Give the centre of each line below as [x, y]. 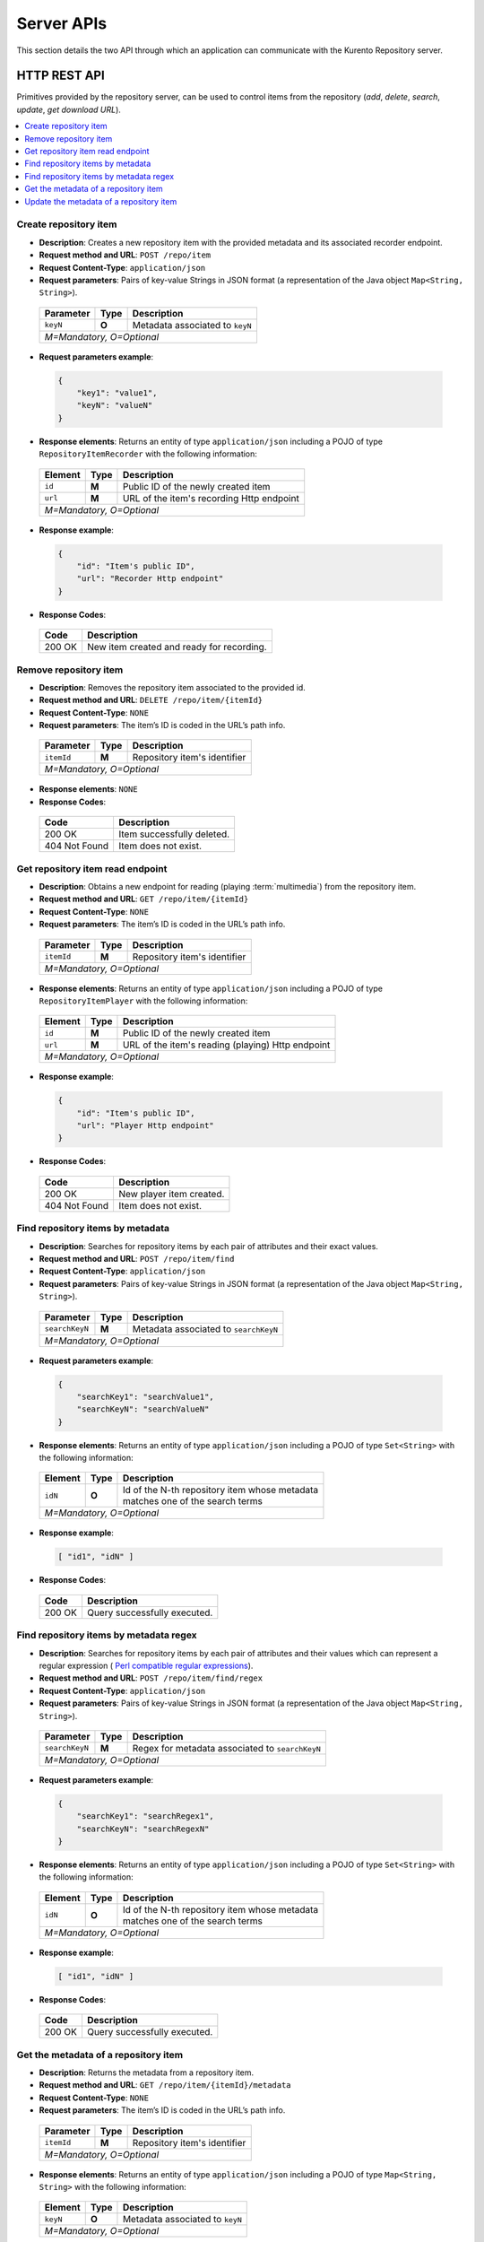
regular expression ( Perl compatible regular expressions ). [146, 1665]
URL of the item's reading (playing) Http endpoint [226, 1045]
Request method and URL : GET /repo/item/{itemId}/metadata [165, 2085]
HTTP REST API [60, 76]
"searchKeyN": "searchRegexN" [143, 1829]
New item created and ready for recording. [177, 647]
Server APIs [62, 23]
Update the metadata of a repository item [101, 201]
